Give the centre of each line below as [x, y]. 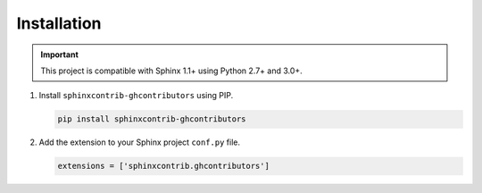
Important [60, 55]
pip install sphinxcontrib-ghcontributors [152, 119]
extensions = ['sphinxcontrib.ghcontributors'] [163, 166]
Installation [59, 23]
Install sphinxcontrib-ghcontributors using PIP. [136, 96]
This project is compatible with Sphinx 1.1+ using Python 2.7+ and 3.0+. [171, 71]
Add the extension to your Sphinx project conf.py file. [140, 142]
